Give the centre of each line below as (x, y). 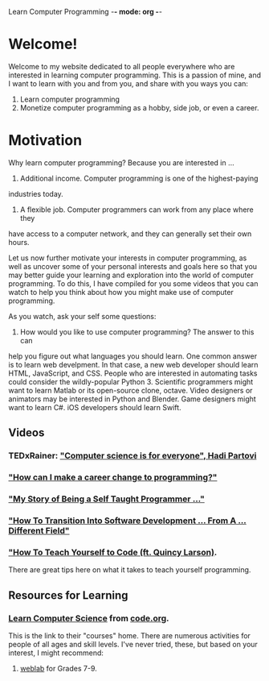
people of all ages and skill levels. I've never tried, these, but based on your (133, 644)
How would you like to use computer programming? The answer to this (137, 332)
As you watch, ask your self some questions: (82, 316)
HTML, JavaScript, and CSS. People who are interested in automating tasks (133, 373)
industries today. (36, 193)
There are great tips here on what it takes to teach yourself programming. (130, 570)
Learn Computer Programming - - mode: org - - (86, 12)
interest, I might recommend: (56, 653)
